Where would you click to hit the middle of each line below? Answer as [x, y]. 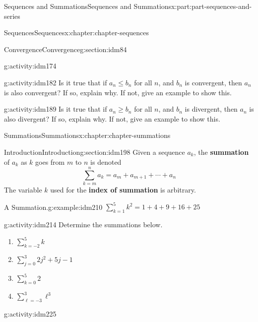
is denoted [106, 161]
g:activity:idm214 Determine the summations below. [83, 225]
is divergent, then [211, 109]
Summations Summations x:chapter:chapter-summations [87, 135]
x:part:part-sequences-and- [212, 6]
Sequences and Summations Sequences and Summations [88, 6]
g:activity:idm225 [30, 313]
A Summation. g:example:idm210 [53, 207]
